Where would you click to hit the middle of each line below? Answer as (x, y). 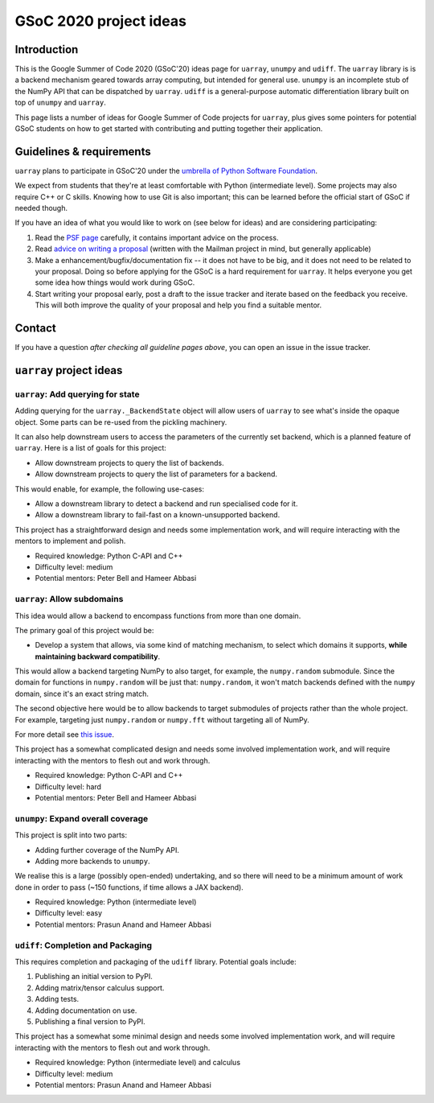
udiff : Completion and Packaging (84, 945)
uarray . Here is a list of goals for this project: (90, 448)
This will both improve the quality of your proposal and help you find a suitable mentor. (178, 305)
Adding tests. (57, 999)
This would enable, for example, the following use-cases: (110, 489)
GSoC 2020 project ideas (100, 21)
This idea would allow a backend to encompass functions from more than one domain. (158, 615)
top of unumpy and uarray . (60, 103)
